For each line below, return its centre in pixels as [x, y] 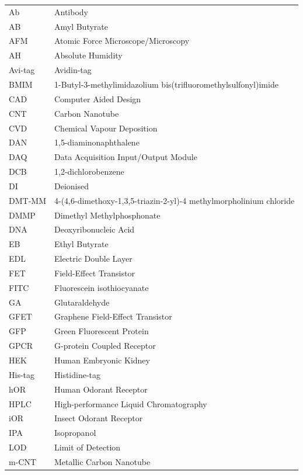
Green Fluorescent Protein [101, 331]
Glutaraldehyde [82, 302]
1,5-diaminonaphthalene [97, 142]
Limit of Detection [87, 447]
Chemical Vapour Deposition [106, 128]
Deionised [71, 186]
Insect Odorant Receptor [98, 418]
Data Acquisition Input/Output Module [126, 157]
